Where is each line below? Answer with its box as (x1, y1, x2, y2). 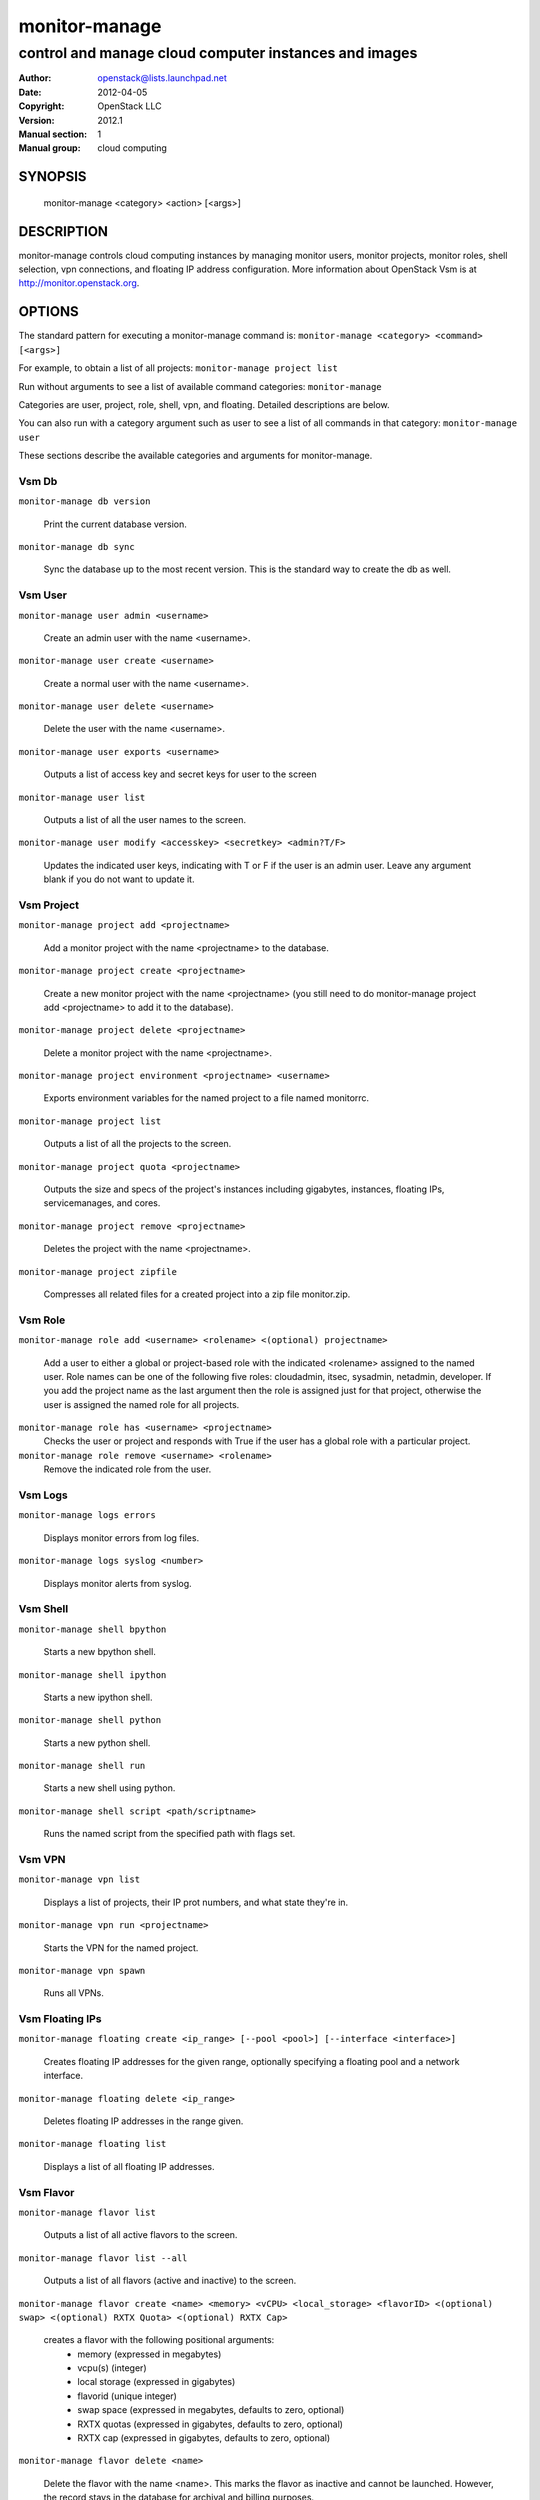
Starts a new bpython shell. (43, 1646, 157, 1658)
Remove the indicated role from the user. (43, 1463, 212, 1475)
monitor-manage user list (18, 791, 146, 803)
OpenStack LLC (97, 100, 162, 112)
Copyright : (18, 100, 65, 112)
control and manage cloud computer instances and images (18, 44, 418, 62)
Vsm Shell (18, 1602, 69, 1616)
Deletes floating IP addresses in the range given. (43, 2115, 244, 2127)
